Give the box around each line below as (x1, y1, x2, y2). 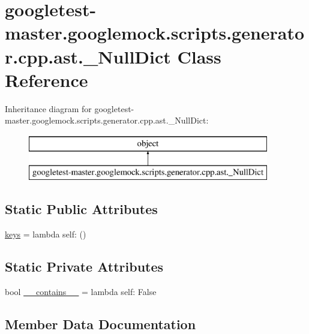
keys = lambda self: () (5, 228, 86, 240)
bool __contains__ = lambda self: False (5, 285, 157, 298)
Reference (5, 67, 88, 92)
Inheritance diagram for (5, 102, 92, 115)
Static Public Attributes (5, 200, 158, 218)
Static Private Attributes (5, 257, 164, 276)
